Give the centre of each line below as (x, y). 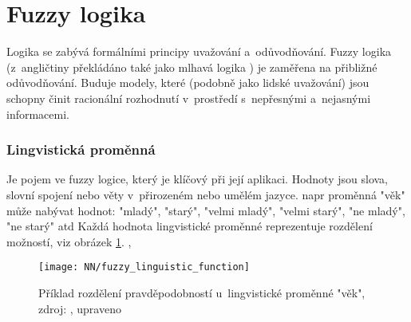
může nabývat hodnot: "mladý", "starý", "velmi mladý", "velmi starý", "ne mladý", (206, 210)
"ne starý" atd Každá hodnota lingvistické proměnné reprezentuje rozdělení (190, 226)
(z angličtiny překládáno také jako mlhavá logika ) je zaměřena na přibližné (192, 67)
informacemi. (38, 114)
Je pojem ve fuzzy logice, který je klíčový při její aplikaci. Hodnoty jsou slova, (197, 179)
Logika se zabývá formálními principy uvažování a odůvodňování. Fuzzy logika (199, 51)
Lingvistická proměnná (81, 149)
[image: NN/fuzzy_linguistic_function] (144, 267)
